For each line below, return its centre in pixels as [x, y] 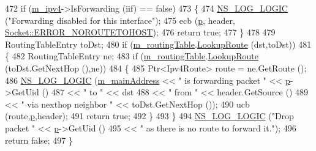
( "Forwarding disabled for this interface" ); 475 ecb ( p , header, [120, 20]
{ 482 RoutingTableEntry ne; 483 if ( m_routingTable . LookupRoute [132, 56]
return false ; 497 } [39, 140]
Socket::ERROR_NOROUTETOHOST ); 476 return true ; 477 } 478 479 [140, 32]
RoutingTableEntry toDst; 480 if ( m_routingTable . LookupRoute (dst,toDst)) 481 [158, 44]
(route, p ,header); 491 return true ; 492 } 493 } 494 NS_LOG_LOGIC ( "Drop [149, 116]
